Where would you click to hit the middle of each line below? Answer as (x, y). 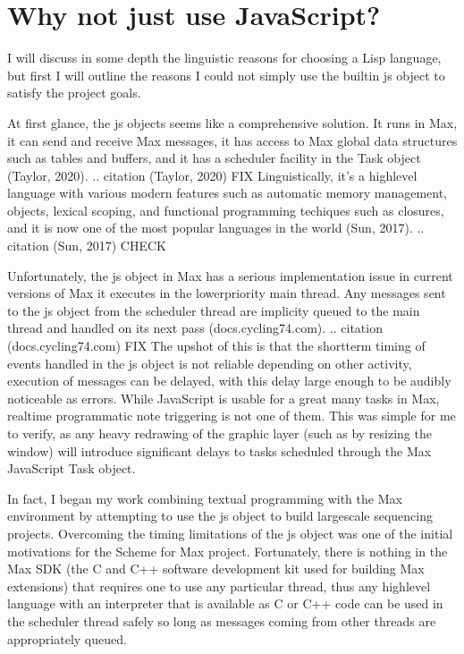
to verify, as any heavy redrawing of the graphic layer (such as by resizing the (219, 433)
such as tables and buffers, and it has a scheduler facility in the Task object (214, 158)
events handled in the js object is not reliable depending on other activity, (210, 363)
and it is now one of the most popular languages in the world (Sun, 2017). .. (216, 228)
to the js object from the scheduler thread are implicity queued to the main (214, 310)
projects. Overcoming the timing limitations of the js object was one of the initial (230, 533)
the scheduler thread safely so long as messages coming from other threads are (222, 620)
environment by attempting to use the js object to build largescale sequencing (220, 516)
